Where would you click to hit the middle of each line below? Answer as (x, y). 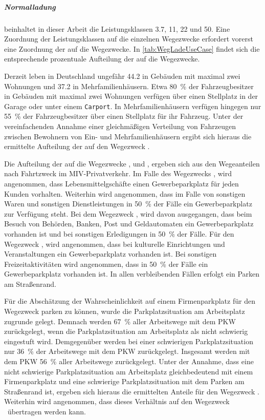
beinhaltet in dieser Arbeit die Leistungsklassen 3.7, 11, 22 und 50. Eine (117, 28)
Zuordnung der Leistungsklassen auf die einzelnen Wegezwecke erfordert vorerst (129, 39)
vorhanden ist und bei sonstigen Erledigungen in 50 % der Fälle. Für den (119, 233)
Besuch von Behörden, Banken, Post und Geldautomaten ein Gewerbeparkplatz (129, 224)
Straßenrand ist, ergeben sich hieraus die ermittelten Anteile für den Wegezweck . (132, 391)
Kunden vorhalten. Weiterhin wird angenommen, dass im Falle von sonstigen (125, 193)
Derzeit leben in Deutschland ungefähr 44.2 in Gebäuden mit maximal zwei (122, 76)
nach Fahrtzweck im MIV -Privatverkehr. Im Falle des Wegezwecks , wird (118, 173)
